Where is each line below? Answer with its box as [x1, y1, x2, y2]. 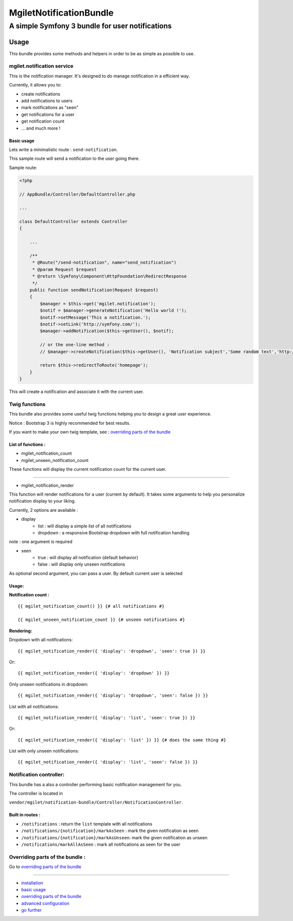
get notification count [21, 118, 64, 124]
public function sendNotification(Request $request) [29, 287, 159, 293]
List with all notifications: [9, 703, 59, 709]
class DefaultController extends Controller [19, 219, 128, 224]
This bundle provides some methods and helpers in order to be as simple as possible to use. [9, 50, 195, 56]
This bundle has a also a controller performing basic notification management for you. [9, 781, 182, 787]
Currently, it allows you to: [9, 82, 62, 88]
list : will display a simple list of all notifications [38, 523, 131, 529]
